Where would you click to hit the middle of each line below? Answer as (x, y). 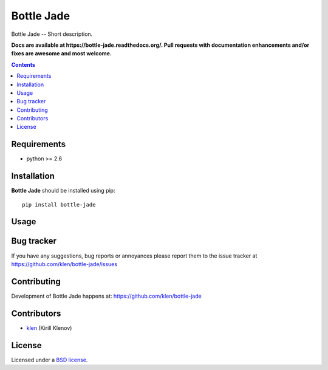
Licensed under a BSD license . (50, 360)
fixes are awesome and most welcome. (62, 53)
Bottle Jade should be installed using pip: (63, 191)
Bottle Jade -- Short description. (52, 34)
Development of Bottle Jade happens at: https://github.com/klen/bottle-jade (106, 296)
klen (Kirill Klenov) (49, 327)
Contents (23, 64)
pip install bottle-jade (59, 204)
